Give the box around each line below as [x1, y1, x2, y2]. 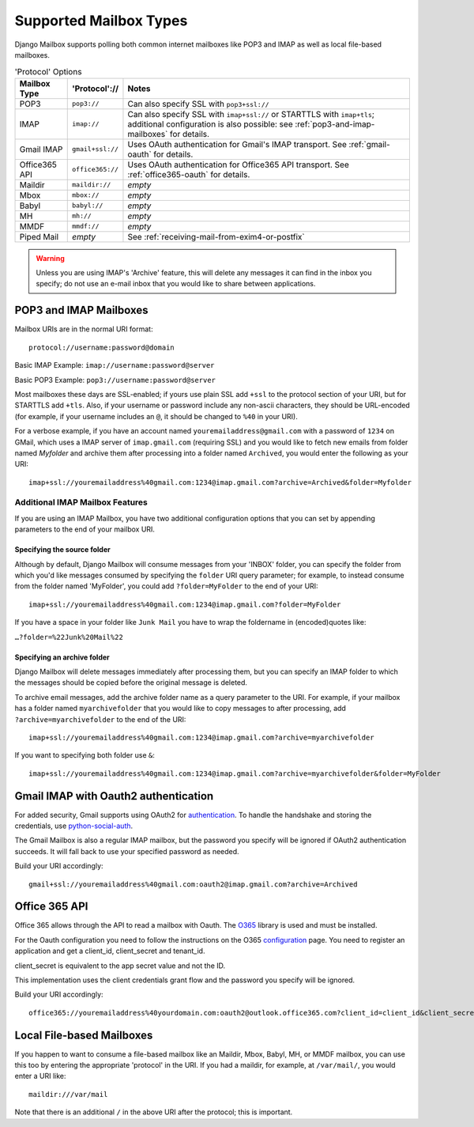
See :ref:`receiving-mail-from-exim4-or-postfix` [127, 231, 305, 242]
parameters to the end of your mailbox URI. [14, 524, 156, 534]
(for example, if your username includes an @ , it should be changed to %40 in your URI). [14, 411, 298, 421]
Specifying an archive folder [14, 652, 110, 662]
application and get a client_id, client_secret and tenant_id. [14, 946, 205, 956]
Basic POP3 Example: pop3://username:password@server [14, 375, 216, 384]
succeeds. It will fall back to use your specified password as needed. [14, 846, 240, 856]
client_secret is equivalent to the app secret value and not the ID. [14, 961, 226, 970]
